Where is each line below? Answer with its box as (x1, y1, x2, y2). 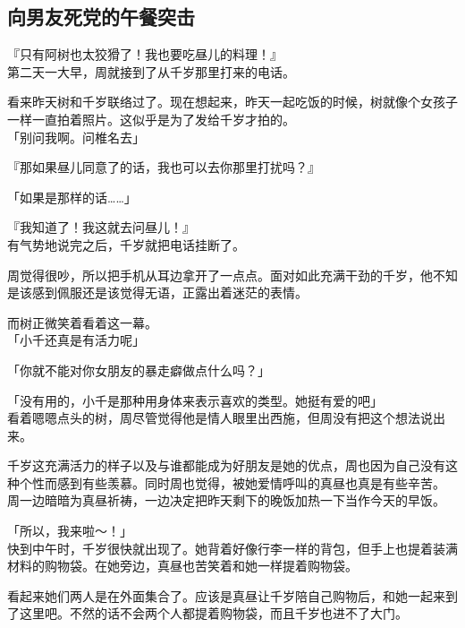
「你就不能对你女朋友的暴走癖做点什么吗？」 (7, 360, 270, 379)
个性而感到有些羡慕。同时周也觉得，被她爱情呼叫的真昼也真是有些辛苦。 (19, 473, 445, 492)
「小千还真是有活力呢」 (7, 331, 145, 349)
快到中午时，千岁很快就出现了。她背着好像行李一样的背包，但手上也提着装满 (7, 538, 458, 557)
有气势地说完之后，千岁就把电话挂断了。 (7, 235, 245, 254)
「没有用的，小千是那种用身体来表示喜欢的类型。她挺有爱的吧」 (7, 391, 383, 409)
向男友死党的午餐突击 (7, 3, 195, 30)
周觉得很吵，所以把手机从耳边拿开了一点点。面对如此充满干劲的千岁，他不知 (7, 265, 458, 284)
